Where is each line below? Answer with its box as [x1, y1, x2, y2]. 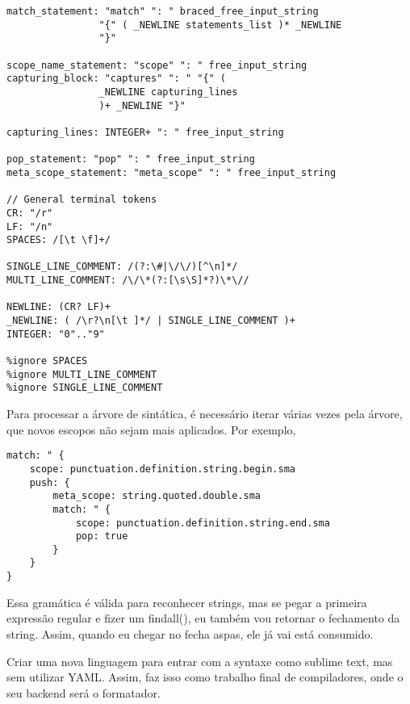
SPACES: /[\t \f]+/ [6, 234, 111, 246]
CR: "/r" [6, 207, 53, 219]
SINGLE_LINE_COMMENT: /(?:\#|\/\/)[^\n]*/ [6, 261, 238, 273]
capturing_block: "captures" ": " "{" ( [6, 73, 227, 85]
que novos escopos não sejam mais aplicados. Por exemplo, [6, 421, 296, 438]
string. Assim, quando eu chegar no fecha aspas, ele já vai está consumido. [6, 625, 374, 642]
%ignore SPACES [6, 355, 88, 367]
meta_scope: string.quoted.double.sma [52, 490, 261, 502]
